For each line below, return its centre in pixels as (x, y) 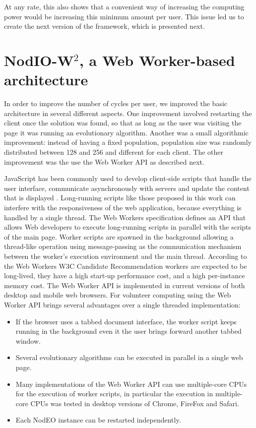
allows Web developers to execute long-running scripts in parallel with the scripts (128, 227)
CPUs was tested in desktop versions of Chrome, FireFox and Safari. (135, 403)
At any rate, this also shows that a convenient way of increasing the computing (124, 6)
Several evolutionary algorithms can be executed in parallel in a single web (129, 357)
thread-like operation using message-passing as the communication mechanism (123, 246)
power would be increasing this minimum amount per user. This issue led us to (124, 16)
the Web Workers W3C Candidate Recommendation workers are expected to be (126, 266)
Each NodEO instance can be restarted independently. (98, 420)
